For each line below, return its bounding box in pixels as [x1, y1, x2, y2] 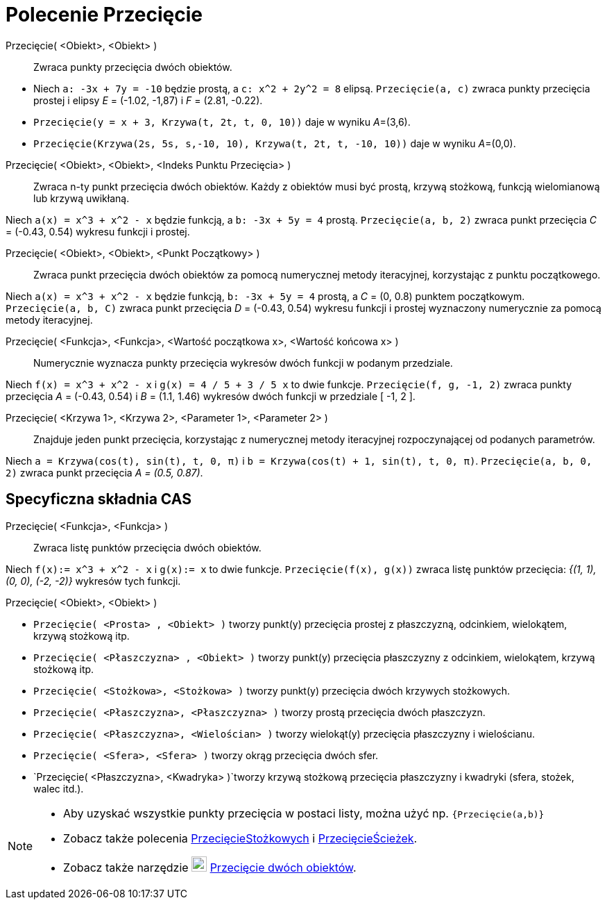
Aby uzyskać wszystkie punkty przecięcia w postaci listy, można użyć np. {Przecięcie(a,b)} [63, 806, 545, 820]
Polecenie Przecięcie [6, 3, 203, 26]
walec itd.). [33, 782, 84, 795]
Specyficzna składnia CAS [6, 490, 191, 508]
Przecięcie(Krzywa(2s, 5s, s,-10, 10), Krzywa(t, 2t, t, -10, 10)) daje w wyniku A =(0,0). [33, 137, 516, 149]
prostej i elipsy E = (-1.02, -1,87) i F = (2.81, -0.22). [33, 94, 263, 106]
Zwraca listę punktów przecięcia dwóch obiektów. [33, 541, 262, 554]
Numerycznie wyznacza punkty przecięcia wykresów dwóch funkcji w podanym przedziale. [33, 356, 453, 369]
